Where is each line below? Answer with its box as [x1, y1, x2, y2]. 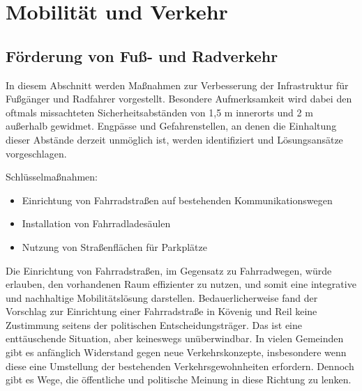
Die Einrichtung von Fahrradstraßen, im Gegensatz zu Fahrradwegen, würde [6, 263, 332, 277]
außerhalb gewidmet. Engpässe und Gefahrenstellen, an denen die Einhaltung [6, 118, 337, 133]
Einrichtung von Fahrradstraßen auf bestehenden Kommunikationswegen [22, 192, 333, 207]
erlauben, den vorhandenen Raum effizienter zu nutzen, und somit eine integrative [6, 277, 356, 291]
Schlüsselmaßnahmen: [6, 169, 98, 184]
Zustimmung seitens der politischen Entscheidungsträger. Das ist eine [6, 317, 302, 332]
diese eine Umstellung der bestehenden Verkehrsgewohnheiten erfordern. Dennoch [6, 358, 354, 373]
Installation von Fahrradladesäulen [22, 216, 171, 231]
